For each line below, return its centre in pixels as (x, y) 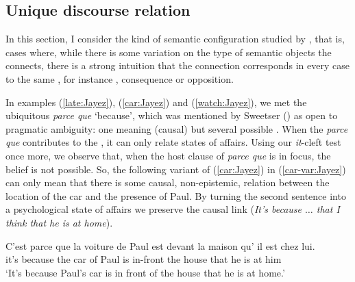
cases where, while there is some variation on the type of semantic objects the (169, 52)
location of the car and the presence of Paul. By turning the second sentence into (176, 195)
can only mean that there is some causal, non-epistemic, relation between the (168, 182)
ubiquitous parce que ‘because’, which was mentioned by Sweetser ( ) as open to (172, 115)
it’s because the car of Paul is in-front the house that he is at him (144, 259)
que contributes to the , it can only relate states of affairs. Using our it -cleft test (173, 142)
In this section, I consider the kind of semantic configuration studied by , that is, (175, 39)
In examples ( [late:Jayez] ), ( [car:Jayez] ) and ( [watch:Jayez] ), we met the (156, 102)
